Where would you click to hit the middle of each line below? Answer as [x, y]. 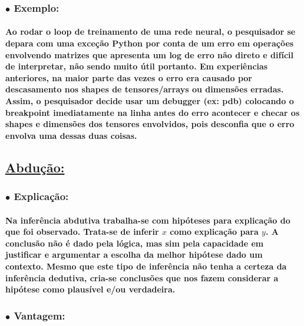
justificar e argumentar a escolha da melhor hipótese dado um [134, 255]
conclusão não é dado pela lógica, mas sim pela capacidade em [135, 243]
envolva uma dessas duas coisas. [71, 135]
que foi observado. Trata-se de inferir [82, 232]
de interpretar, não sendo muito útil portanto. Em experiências [137, 66]
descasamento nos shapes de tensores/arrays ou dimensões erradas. [145, 89]
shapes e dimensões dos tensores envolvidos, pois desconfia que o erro [150, 124]
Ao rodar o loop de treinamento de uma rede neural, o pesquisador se [151, 31]
